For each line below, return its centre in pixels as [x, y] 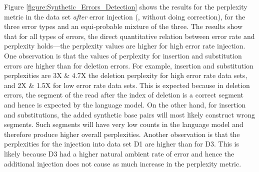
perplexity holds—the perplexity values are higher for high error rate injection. [125, 46]
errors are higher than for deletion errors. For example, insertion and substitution [129, 65]
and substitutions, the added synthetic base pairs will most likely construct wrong [130, 114]
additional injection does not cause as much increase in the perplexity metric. [123, 163]
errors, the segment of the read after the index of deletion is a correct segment [124, 95]
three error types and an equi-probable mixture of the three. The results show [123, 26]
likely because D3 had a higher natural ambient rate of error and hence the [119, 153]
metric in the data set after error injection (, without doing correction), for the [125, 16]
